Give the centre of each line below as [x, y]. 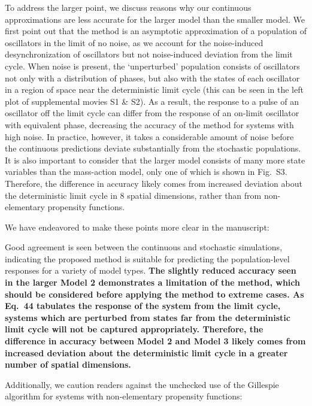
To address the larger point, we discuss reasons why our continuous [128, 7]
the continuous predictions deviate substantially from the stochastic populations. [153, 148]
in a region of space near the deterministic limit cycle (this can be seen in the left [154, 90]
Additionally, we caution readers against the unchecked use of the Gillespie [142, 384]
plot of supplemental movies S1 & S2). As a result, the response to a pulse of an [152, 101]
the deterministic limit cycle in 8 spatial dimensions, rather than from [133, 195]
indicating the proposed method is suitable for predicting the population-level [147, 258]
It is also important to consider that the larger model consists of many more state [155, 160]
